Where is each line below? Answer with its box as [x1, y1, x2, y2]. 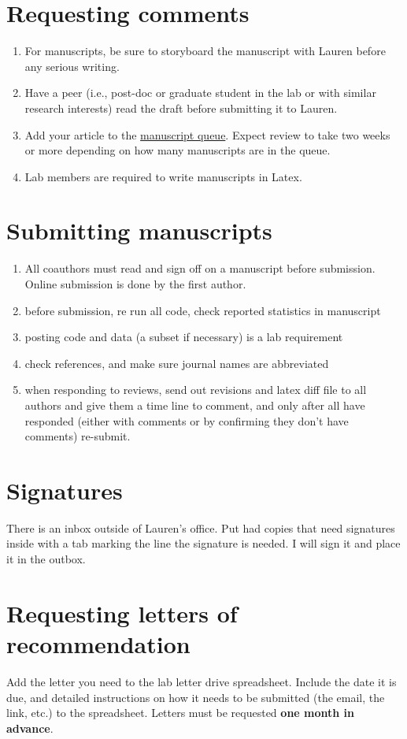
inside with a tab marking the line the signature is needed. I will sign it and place [6, 535, 401, 551]
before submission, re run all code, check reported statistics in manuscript [24, 302, 381, 318]
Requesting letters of [6, 596, 238, 629]
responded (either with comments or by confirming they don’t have [24, 412, 349, 429]
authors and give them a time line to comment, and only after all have [24, 396, 365, 413]
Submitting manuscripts [6, 214, 272, 247]
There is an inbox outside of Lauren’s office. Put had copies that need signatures [6, 519, 395, 536]
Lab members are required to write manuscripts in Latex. [24, 168, 302, 184]
